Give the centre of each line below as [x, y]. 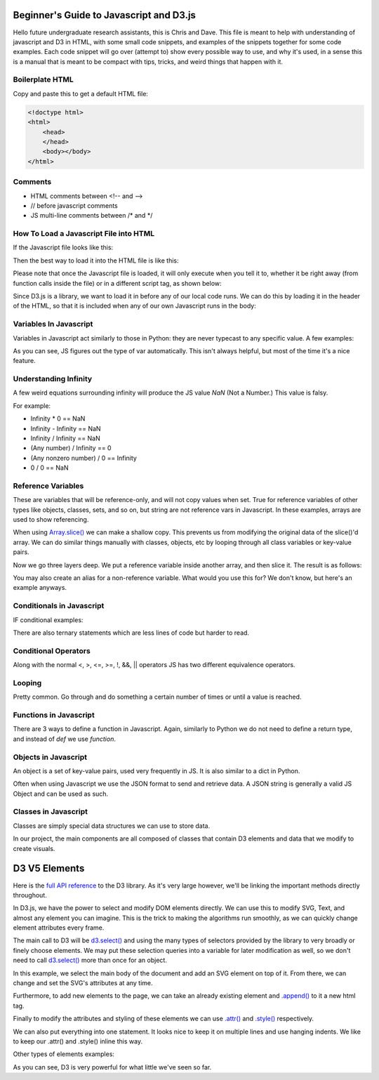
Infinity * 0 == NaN [58, 419]
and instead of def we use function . [64, 739]
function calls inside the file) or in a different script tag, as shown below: [117, 283]
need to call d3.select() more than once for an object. [90, 960]
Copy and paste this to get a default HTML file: [81, 93]
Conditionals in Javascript [59, 606]
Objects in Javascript [50, 757]
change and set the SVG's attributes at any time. [83, 983]
